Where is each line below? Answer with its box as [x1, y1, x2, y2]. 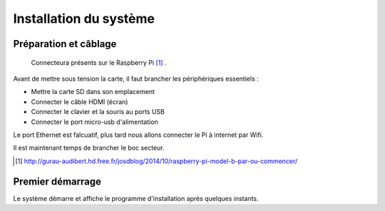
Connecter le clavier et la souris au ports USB [31, 108, 165, 116]
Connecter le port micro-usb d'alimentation [31, 118, 158, 126]
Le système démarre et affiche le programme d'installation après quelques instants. [13, 194, 260, 202]
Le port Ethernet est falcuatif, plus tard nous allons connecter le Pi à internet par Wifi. [13, 130, 264, 139]
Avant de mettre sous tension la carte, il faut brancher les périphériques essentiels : [13, 74, 260, 83]
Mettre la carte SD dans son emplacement [31, 88, 155, 96]
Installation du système [13, 11, 155, 26]
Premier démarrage [13, 175, 102, 187]
